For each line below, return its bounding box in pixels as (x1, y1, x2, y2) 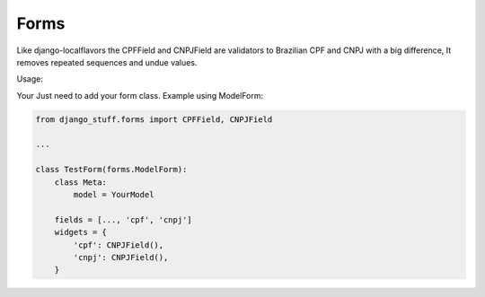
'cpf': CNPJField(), (73, 240, 164, 250)
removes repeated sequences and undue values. (16, 57, 198, 67)
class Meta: (54, 177, 108, 188)
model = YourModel (73, 189, 154, 200)
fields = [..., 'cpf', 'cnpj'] (54, 214, 192, 224)
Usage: (16, 74, 44, 84)
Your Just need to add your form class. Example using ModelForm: (16, 90, 264, 100)
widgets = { (54, 227, 108, 238)
